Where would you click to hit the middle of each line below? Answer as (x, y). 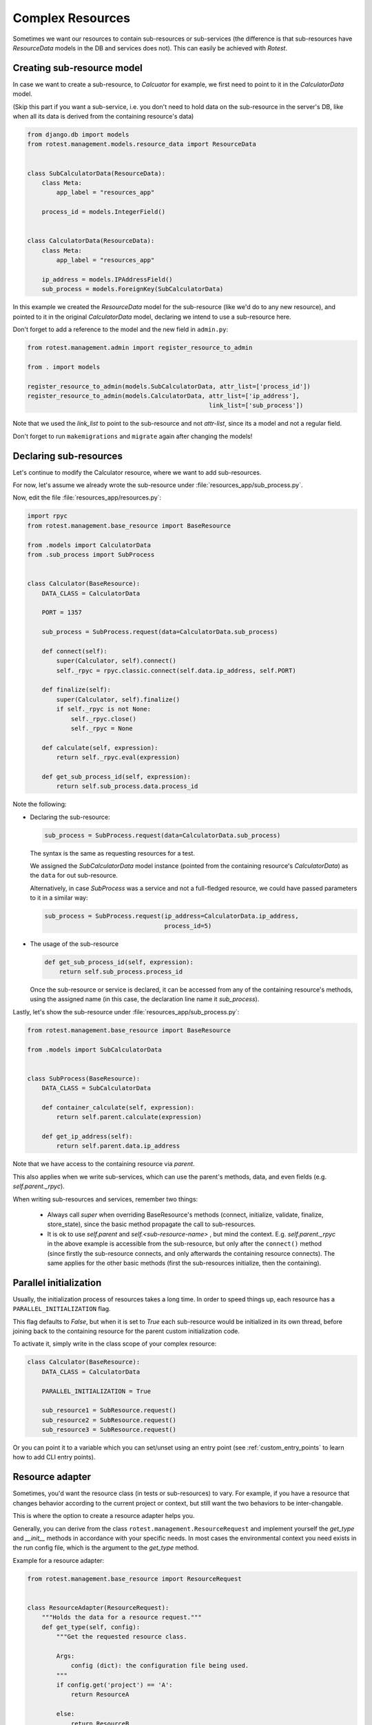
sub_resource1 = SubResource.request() (109, 1410)
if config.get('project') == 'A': (114, 1685)
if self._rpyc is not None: (104, 709)
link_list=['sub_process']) (256, 406)
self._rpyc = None (102, 728)
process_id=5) (188, 926)
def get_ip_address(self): (87, 1136)
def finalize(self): (76, 690)
